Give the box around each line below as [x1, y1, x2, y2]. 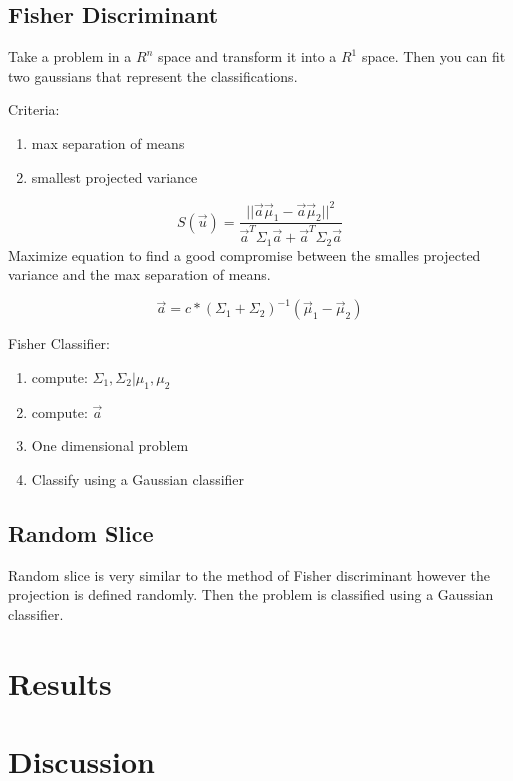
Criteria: [8, 99, 60, 120]
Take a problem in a [8, 46, 132, 67]
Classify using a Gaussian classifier [31, 468, 245, 489]
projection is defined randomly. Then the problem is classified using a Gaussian [8, 584, 494, 605]
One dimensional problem [31, 435, 189, 456]
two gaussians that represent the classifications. [8, 65, 298, 86]
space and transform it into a [157, 46, 337, 67]
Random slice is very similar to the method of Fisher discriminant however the [8, 564, 490, 585]
